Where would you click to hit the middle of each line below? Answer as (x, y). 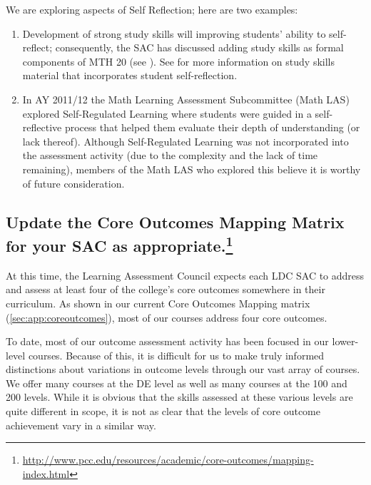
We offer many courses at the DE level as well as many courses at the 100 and (177, 383)
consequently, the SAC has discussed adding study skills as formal (199, 47)
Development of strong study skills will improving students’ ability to (174, 33)
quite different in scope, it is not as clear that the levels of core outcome (163, 411)
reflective (42, 127)
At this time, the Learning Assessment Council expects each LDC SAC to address (185, 275)
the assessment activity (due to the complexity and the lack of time (170, 155)
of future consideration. (73, 183)
